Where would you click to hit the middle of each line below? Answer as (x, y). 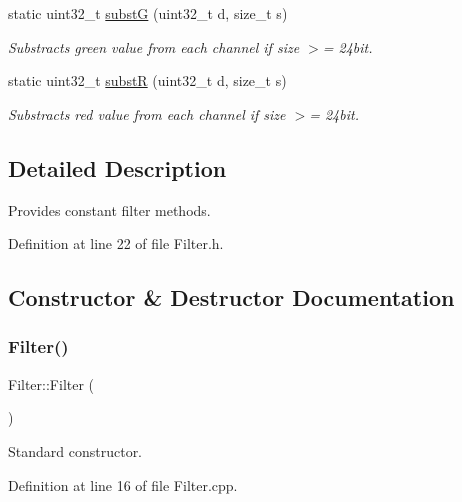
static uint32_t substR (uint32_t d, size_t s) (147, 80)
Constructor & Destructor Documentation (231, 297)
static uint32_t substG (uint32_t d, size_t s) (148, 13)
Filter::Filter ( (51, 383)
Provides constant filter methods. (109, 209)
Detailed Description (117, 167)
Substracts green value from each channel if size (154, 46)
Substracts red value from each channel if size (147, 113)
